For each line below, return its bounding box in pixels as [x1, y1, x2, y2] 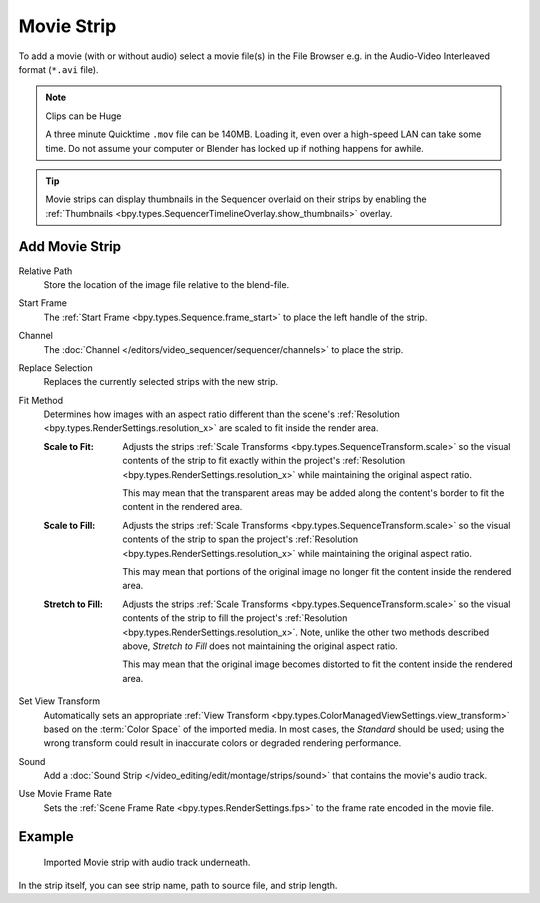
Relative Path [18, 265, 73, 277]
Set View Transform [18, 695, 100, 707]
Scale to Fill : [43, 519, 96, 531]
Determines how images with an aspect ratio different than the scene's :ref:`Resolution [43, 408, 400, 420]
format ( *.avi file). [18, 63, 99, 75]
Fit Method [18, 394, 64, 406]
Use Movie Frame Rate [18, 788, 112, 800]
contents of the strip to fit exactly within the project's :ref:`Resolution [122, 455, 406, 467]
